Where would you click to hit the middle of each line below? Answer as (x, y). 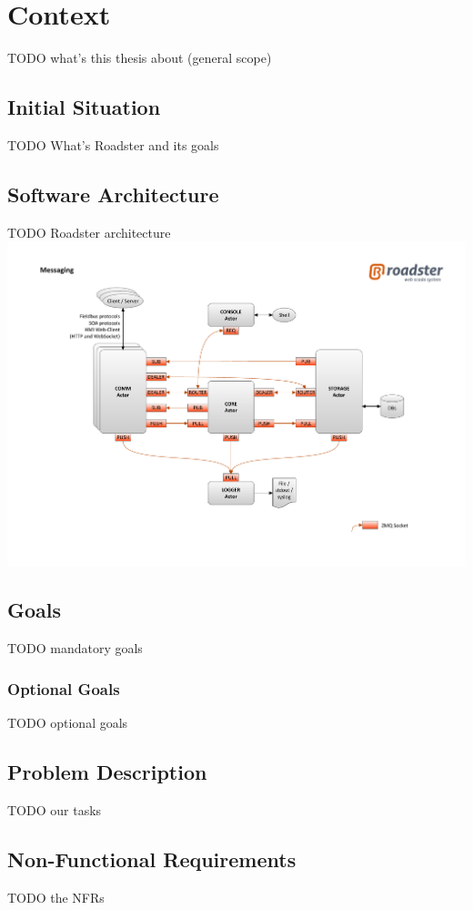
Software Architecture (113, 194)
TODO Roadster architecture (89, 232)
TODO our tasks (55, 809)
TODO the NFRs (56, 897)
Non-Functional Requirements (152, 859)
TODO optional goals (68, 723)
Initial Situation (84, 107)
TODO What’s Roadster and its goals (113, 144)
